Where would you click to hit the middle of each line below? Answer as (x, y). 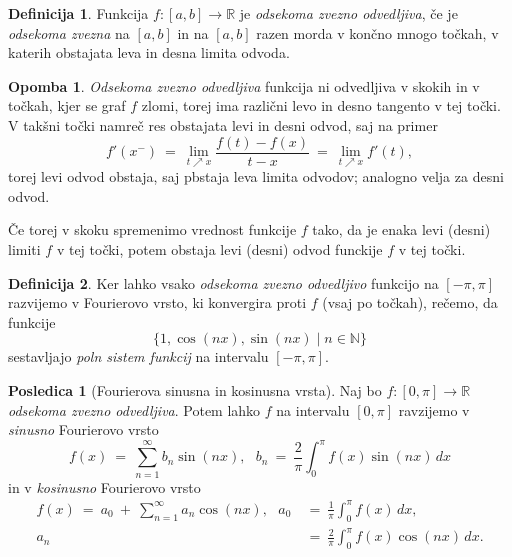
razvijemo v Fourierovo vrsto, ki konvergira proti (157, 302)
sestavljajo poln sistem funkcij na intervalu (138, 356)
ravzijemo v (434, 409)
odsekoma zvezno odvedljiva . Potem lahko (134, 409)
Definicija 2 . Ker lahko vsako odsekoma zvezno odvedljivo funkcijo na (223, 282)
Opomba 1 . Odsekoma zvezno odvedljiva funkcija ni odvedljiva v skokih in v (244, 85)
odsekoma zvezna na (69, 32)
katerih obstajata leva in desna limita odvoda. (149, 52)
